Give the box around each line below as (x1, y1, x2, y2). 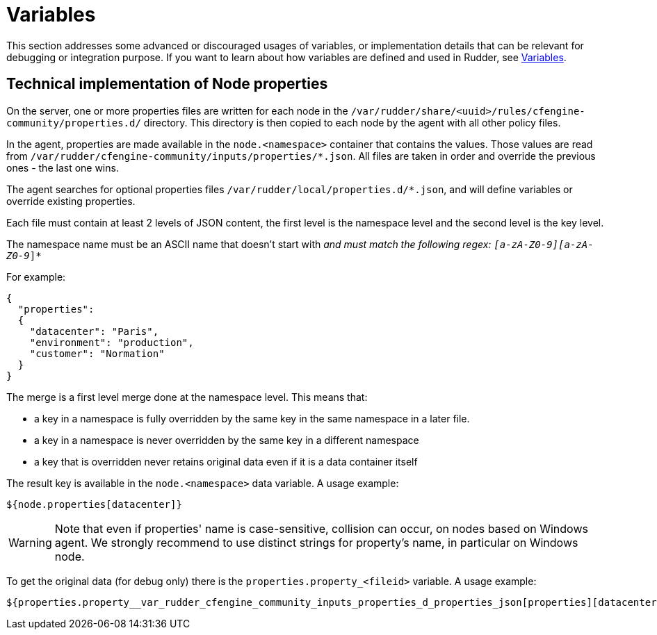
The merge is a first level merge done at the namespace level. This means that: (6, 390, 368, 403)
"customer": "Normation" (29, 347, 165, 359)
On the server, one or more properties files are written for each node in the (6, 104, 348, 117)
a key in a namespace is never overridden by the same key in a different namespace (34, 434, 419, 446)
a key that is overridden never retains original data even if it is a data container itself (34, 455, 418, 468)
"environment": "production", (29, 336, 194, 348)
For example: (6, 270, 66, 283)
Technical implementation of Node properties (6, 75, 328, 93)
